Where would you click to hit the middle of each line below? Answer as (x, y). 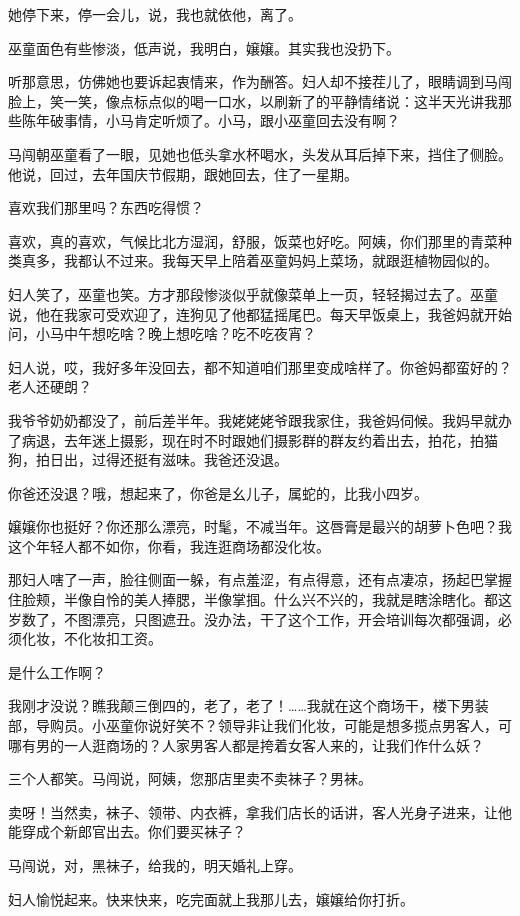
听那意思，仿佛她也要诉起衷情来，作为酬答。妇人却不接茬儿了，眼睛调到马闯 (260, 81)
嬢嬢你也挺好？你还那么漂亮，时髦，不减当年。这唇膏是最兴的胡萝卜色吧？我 (260, 526)
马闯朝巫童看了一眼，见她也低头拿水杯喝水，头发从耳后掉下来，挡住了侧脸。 (260, 153)
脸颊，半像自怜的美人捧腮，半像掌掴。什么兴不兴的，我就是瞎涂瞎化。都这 (266, 599)
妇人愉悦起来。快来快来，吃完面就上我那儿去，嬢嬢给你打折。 (211, 898)
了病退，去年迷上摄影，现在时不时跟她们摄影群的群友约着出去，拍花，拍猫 (253, 439)
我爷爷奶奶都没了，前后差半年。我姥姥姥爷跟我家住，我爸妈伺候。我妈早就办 (260, 419)
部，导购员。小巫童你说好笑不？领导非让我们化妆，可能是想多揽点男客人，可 (260, 725)
